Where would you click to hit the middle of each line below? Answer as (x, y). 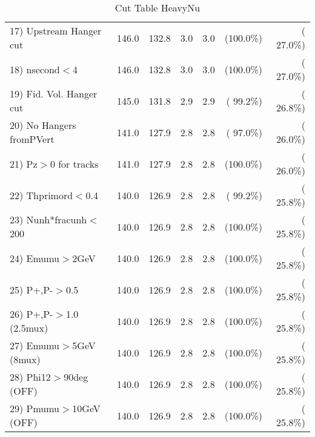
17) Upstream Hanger (56, 31)
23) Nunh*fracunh (48, 219)
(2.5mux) (29, 328)
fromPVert (32, 139)
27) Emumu (35, 345)
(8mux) (25, 359)
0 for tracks (74, 163)
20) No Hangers (43, 125)
